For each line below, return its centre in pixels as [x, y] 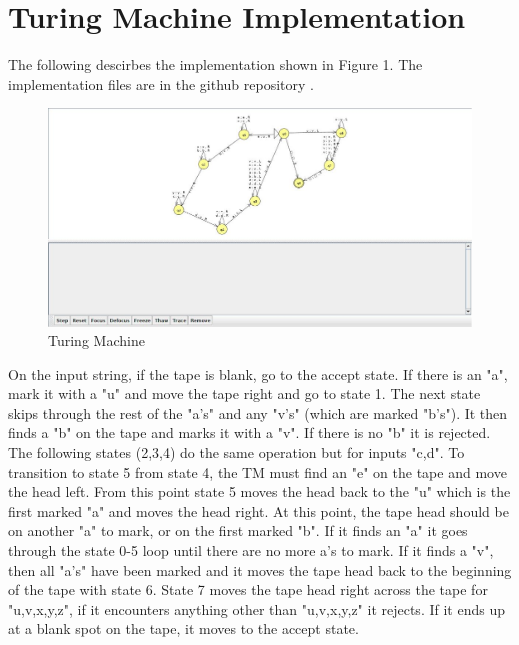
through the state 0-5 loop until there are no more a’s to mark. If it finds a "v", [251, 550]
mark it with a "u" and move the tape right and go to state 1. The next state [244, 393]
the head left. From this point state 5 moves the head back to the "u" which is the [259, 491]
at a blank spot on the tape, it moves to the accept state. [183, 628]
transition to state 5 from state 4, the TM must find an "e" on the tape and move [257, 471]
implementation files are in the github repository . [161, 83]
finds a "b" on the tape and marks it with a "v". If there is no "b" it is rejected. [249, 432]
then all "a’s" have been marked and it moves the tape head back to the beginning [260, 569]
